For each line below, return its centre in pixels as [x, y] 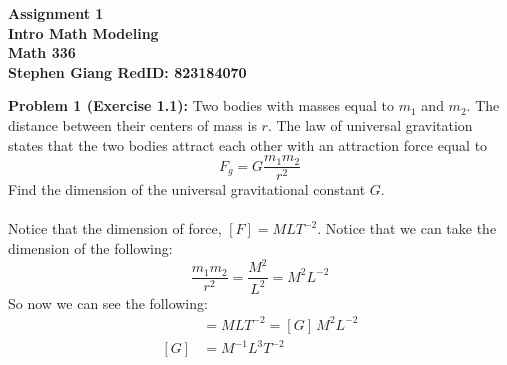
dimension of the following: [90, 248]
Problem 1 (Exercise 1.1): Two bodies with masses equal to [201, 105]
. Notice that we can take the [407, 228]
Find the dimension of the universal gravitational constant [187, 189]
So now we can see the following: [108, 302]
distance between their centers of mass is [132, 124]
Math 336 [42, 52]
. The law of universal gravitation [370, 124]
